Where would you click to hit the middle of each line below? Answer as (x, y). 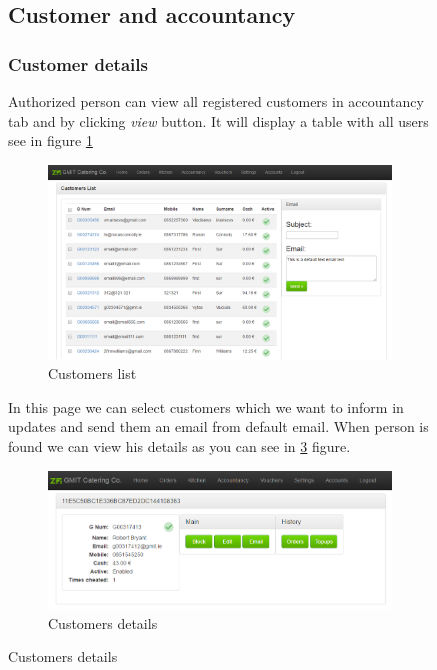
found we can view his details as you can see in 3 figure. (179, 446)
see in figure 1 (50, 140)
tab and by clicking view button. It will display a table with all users (218, 120)
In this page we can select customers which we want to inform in (206, 406)
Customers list (92, 373)
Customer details (78, 63)
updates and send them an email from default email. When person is (218, 426)
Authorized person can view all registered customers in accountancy (216, 101)
